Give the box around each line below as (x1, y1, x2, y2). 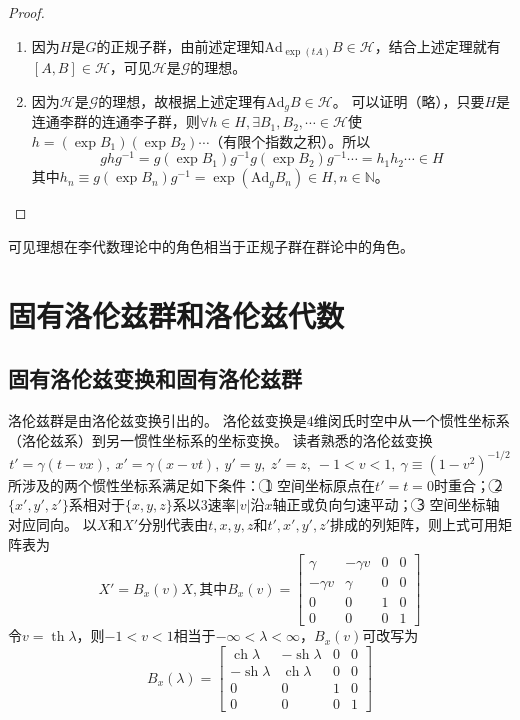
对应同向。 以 (8, 514, 97, 535)
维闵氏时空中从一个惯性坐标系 (313, 410, 510, 431)
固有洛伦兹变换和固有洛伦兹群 (8, 363, 302, 394)
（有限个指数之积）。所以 (209, 130, 371, 151)
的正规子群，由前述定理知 (96, 35, 265, 56)
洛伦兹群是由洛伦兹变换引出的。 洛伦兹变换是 (8, 410, 307, 431)
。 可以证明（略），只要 (332, 90, 485, 111)
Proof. (8, 2, 45, 22)
